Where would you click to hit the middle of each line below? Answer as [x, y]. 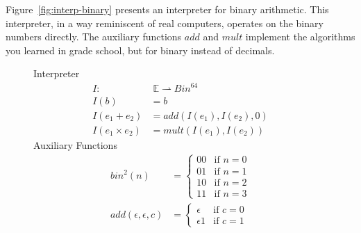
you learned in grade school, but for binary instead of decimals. [140, 50]
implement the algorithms [300, 37]
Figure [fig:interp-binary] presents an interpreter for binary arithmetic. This [167, 9]
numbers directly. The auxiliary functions [94, 37]
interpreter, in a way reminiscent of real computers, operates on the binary [165, 23]
